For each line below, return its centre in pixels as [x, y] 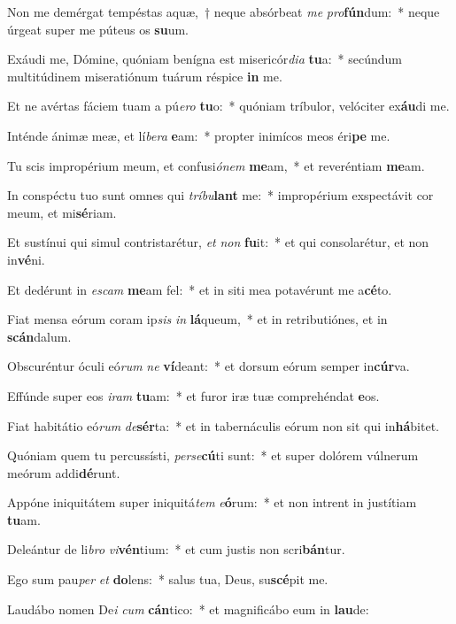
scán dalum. [39, 336]
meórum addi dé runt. [64, 472]
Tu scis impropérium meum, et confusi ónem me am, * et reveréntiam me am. [216, 165]
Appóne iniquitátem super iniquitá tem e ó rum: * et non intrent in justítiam [212, 502]
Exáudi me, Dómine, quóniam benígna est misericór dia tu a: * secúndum [205, 59]
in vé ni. [26, 259]
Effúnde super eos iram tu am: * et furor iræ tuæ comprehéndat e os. [193, 395]
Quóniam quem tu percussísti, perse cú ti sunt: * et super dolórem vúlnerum [213, 455]
